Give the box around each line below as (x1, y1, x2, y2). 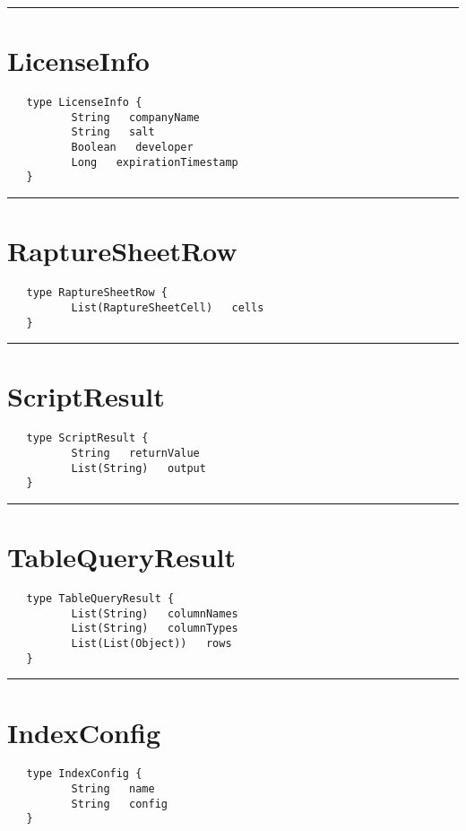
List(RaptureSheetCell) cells (71, 301, 264, 314)
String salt (71, 126, 155, 139)
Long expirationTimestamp (71, 155, 238, 169)
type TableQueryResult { (26, 592, 175, 606)
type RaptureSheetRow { (26, 286, 168, 300)
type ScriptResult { (26, 432, 149, 445)
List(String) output (71, 461, 206, 475)
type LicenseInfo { (26, 96, 142, 109)
